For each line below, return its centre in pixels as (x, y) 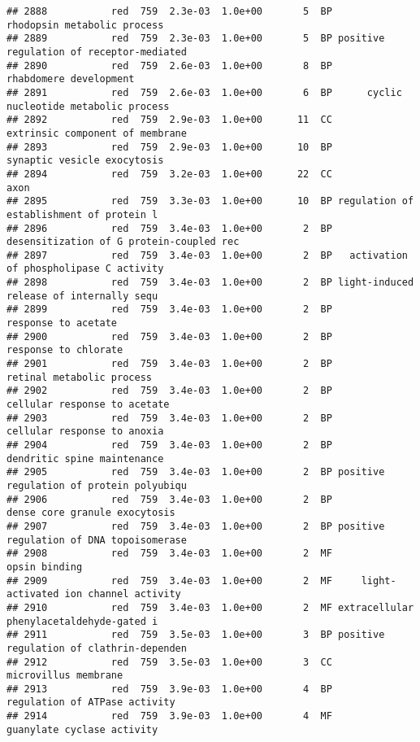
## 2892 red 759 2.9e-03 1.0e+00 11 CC (169, 120)
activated (33, 594)
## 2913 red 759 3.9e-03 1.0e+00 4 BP (169, 689)
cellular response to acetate (88, 405)
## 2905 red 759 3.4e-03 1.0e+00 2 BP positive (196, 472)
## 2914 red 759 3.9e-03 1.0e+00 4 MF (169, 716)
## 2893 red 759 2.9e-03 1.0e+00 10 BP (169, 147)
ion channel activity (123, 594)
